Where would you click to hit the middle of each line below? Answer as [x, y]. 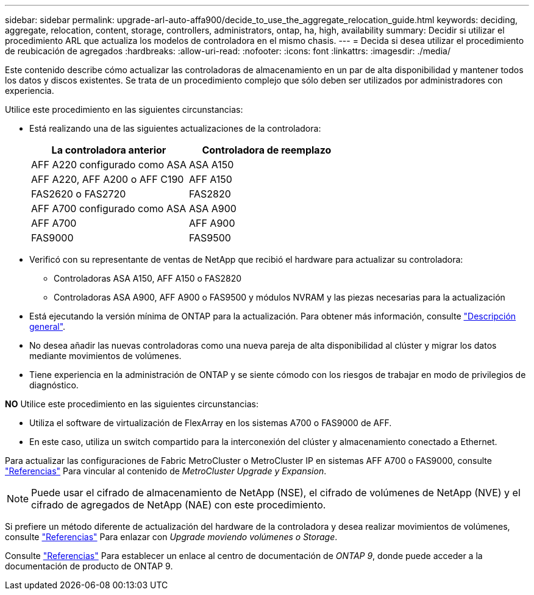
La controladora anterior [109, 150]
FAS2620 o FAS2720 [79, 194]
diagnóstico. [54, 385]
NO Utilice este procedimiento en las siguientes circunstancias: [132, 404]
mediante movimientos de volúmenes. [105, 356]
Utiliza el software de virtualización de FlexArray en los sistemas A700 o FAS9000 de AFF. [211, 423]
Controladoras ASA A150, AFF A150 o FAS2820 [148, 278]
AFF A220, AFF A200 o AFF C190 [108, 179]
